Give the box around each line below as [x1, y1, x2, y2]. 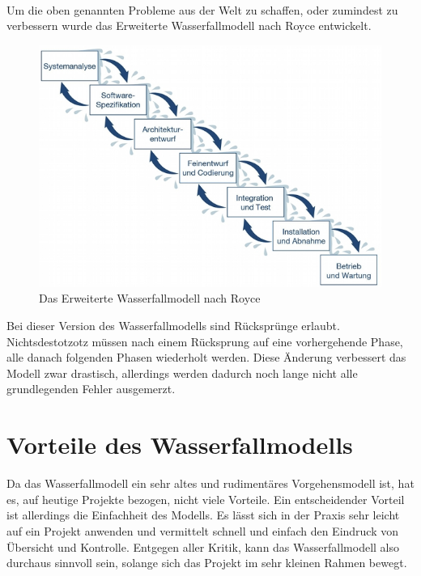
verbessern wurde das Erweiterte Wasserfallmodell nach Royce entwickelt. [6, 17, 372, 34]
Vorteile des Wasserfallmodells [6, 428, 353, 461]
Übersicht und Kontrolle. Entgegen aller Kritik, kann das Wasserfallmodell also [6, 538, 399, 555]
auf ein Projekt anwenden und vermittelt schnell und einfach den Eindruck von [6, 522, 399, 539]
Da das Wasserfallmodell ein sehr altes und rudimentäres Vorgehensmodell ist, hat [6, 475, 415, 492]
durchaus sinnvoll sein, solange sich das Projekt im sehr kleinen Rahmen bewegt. [6, 554, 407, 571]
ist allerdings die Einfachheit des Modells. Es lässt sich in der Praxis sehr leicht [6, 506, 400, 523]
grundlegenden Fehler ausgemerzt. [6, 380, 176, 397]
